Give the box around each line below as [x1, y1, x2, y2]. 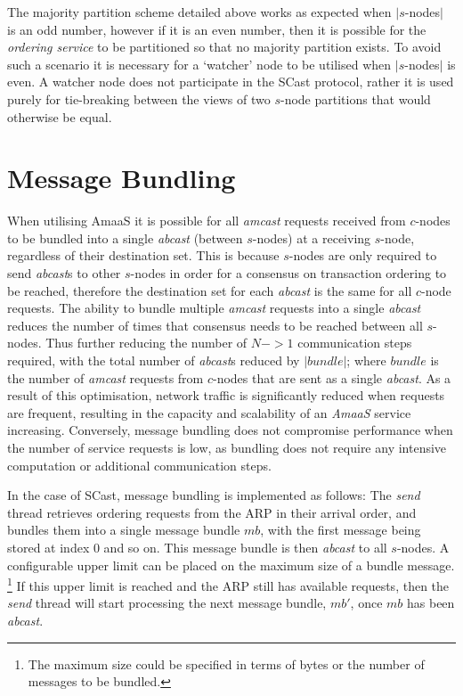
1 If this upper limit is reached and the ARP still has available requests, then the [7, 574, 450, 594]
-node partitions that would [280, 89, 431, 108]
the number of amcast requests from [7, 368, 204, 387]
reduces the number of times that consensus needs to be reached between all [7, 315, 423, 334]
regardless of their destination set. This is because [7, 246, 280, 265]
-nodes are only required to [288, 246, 437, 265]
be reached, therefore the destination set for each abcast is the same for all [7, 281, 412, 299]
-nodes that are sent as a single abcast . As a [212, 368, 451, 387]
